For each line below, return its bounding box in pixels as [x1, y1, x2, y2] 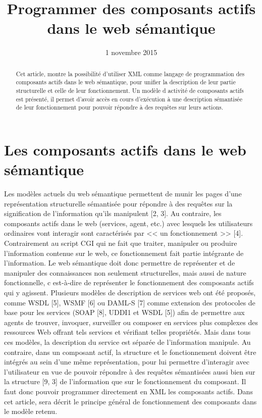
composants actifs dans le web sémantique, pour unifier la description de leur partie [16, 78, 236, 86]
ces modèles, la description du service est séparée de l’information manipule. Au [4, 337, 251, 347]
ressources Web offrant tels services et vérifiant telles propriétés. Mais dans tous [4, 327, 251, 337]
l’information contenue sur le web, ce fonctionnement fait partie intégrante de [4, 247, 244, 258]
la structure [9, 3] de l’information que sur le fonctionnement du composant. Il [4, 376, 246, 387]
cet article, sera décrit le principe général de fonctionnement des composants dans [4, 396, 257, 406]
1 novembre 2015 [105, 47, 158, 58]
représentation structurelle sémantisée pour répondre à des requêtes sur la [4, 198, 233, 208]
